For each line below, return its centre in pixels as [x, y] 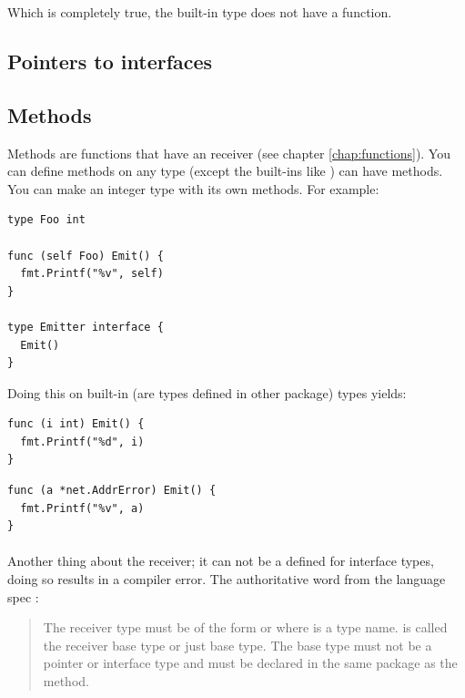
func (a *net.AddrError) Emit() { [112, 491]
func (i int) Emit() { [76, 424]
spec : [23, 596]
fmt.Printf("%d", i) [82, 441]
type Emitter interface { [86, 327]
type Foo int [46, 220]
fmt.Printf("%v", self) [92, 274]
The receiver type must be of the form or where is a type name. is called [245, 627]
